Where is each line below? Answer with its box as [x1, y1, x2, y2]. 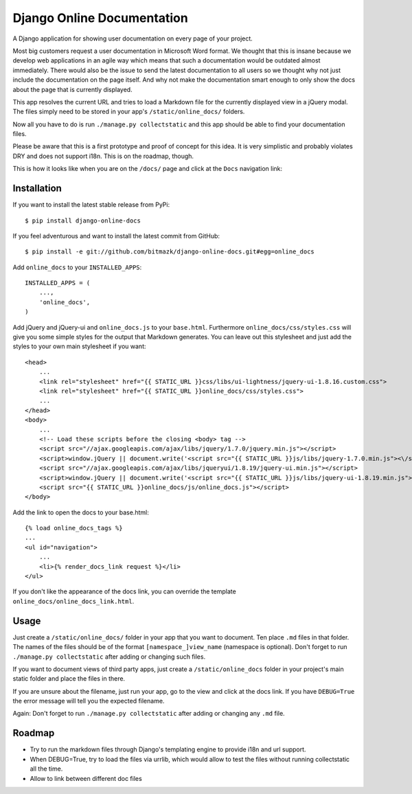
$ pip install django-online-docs [25, 216, 141, 225]
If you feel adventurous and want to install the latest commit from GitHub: [12, 231, 220, 240]
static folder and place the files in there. [12, 674, 126, 683]
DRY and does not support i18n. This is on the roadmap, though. [12, 152, 194, 160]
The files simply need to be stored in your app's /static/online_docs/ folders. [12, 107, 245, 116]
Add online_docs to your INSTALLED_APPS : [12, 263, 142, 271]
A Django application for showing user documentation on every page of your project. [12, 34, 253, 43]
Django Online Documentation [12, 10, 188, 25]
